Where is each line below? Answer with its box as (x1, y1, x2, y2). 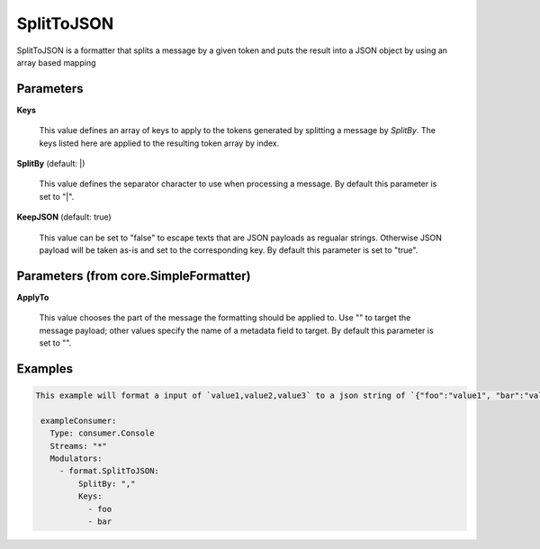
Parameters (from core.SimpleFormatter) (16, 268, 251, 283)
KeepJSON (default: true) (16, 211, 112, 222)
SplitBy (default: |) (16, 158, 85, 169)
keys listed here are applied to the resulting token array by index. (39, 138, 280, 148)
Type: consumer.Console (49, 428, 155, 438)
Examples (16, 361, 74, 376)
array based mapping (16, 57, 96, 67)
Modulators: (49, 454, 103, 463)
